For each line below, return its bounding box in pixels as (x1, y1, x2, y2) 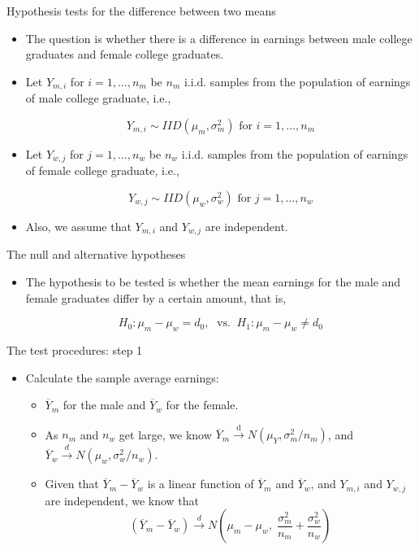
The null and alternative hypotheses (6, 246, 186, 263)
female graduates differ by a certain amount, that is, (25, 289, 287, 306)
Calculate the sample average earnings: (25, 369, 219, 386)
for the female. (166, 396, 239, 413)
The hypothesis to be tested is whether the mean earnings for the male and (25, 273, 401, 290)
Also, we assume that (25, 217, 132, 234)
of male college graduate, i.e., (25, 89, 171, 107)
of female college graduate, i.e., (25, 162, 179, 179)
